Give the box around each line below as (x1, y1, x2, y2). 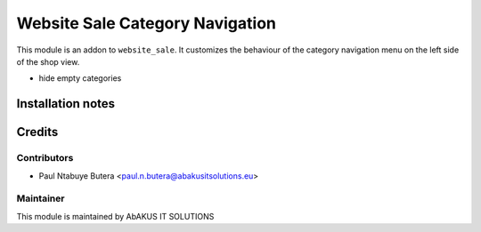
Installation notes (16, 96, 116, 111)
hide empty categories (38, 73, 122, 84)
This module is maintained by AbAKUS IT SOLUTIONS (16, 211, 215, 221)
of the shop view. (16, 56, 80, 67)
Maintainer (16, 192, 65, 204)
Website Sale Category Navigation (16, 13, 276, 33)
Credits (16, 124, 59, 140)
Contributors (16, 152, 74, 164)
